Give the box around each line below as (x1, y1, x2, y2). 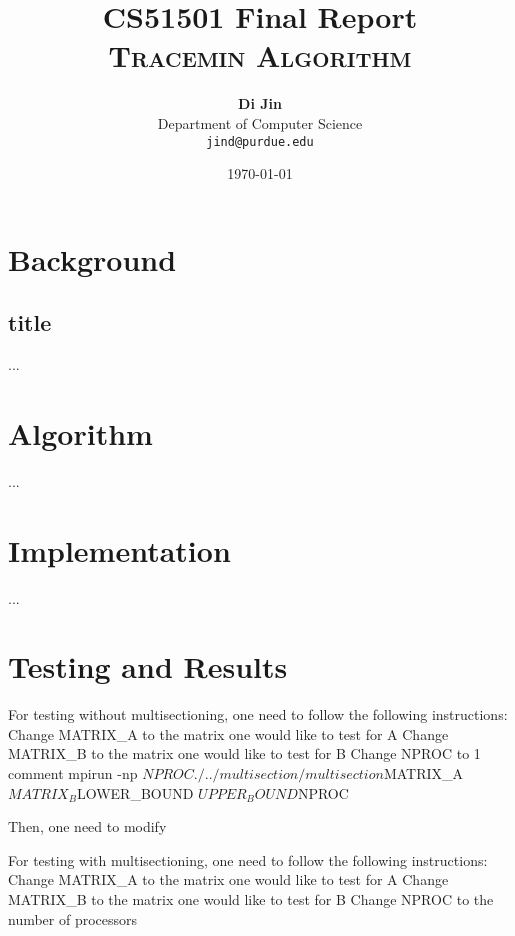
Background (8, 238, 177, 279)
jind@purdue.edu (206, 134, 314, 149)
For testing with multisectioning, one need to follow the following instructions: (8, 849, 488, 870)
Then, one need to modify (8, 816, 167, 837)
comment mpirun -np (8, 763, 138, 784)
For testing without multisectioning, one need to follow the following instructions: (8, 704, 508, 725)
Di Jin (238, 93, 282, 114)
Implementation (8, 529, 231, 570)
